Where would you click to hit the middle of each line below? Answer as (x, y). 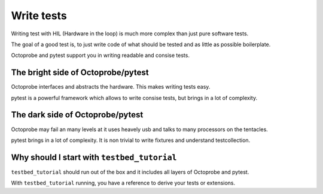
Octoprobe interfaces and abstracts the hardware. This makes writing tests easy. (111, 87)
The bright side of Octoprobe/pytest (80, 73)
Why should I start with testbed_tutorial (94, 157)
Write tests (39, 16)
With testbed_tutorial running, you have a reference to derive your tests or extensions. (123, 183)
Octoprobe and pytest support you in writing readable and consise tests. (100, 55)
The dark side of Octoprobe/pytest (77, 115)
